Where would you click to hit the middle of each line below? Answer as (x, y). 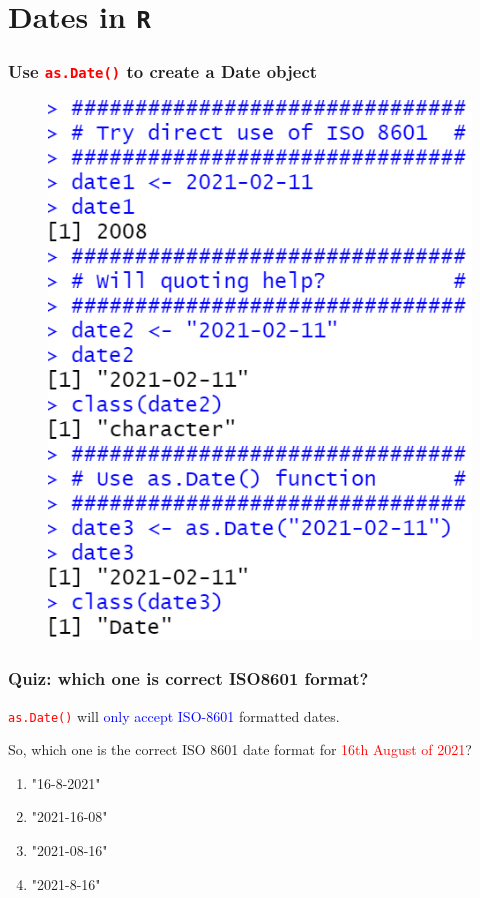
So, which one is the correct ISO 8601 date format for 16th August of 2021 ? (240, 749)
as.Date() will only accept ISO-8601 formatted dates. (174, 715)
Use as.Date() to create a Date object (163, 71)
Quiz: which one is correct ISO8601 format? (188, 678)
